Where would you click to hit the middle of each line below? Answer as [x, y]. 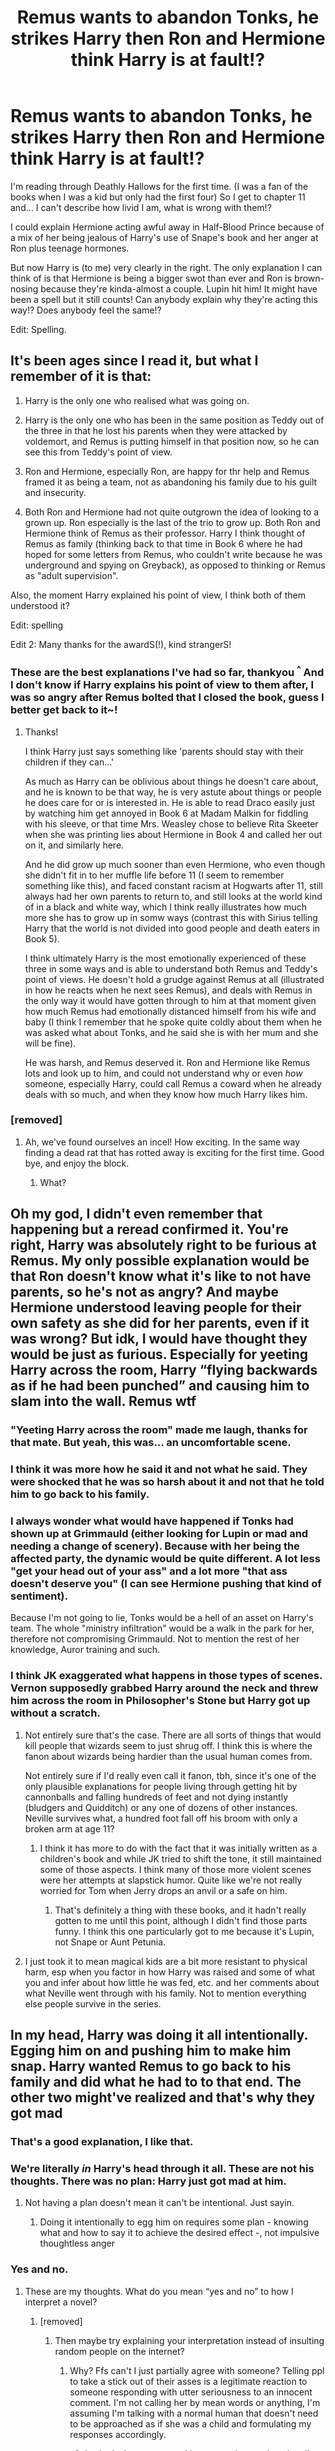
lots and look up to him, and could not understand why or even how [163, 1073]
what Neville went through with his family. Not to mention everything [165, 1993]
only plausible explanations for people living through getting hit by [161, 1786]
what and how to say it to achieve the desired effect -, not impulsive [179, 2233]
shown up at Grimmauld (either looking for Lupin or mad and [159, 1533]
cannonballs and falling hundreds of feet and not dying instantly [156, 1797]
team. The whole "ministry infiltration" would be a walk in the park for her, [162, 1628]
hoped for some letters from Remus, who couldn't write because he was [173, 554]
